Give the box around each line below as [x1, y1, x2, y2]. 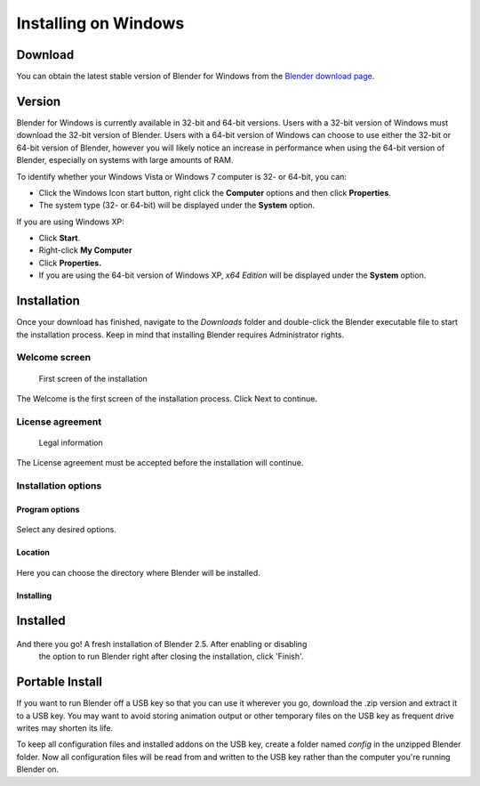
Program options [16, 504, 80, 515]
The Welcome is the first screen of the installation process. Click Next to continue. [16, 393, 317, 404]
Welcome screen [16, 352, 92, 364]
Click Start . [38, 232, 81, 244]
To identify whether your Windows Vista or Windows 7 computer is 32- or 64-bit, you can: [16, 171, 347, 182]
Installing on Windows [16, 13, 185, 33]
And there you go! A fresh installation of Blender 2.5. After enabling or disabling [16, 639, 308, 649]
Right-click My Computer [38, 245, 132, 255]
